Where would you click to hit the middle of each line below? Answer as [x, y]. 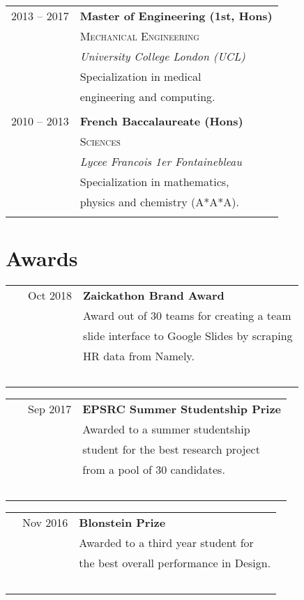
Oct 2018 [50, 295]
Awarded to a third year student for [166, 543]
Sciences [100, 141]
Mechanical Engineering [139, 36]
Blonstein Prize [122, 523]
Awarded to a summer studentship [166, 429]
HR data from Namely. [139, 356]
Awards [42, 258]
